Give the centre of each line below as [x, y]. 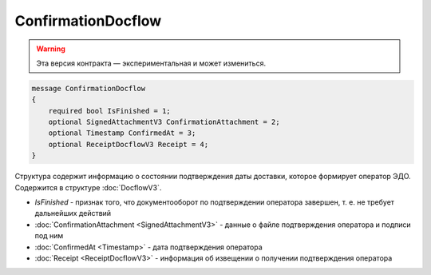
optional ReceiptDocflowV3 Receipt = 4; [129, 144]
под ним [49, 236]
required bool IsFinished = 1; [109, 111]
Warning [51, 49]
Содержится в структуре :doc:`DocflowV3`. [88, 187]
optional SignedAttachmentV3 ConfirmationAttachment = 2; [164, 122]
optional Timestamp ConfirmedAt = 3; [122, 133]
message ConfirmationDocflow [89, 88]
